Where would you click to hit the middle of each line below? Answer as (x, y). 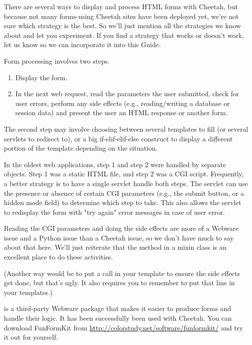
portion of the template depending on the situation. (81, 148)
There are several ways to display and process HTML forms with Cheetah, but (121, 6)
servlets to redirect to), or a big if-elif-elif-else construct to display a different (118, 138)
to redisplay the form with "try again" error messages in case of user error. (115, 212)
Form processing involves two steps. (57, 60)
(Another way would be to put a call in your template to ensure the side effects (122, 273)
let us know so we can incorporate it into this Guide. (82, 44)
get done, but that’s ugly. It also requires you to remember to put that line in (119, 283)
